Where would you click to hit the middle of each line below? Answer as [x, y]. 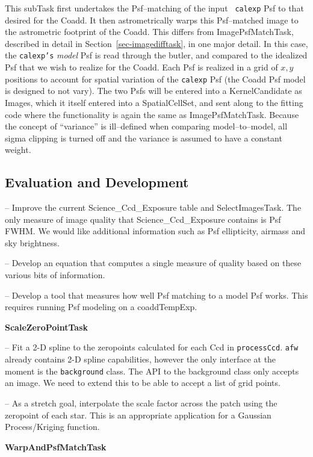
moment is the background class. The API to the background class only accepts [152, 371]
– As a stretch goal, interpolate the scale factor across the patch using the [141, 403]
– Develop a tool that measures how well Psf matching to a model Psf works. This [156, 295]
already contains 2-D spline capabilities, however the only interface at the [141, 359]
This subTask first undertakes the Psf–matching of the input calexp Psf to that [154, 8]
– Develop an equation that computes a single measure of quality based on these [153, 263]
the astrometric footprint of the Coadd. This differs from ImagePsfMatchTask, [149, 32]
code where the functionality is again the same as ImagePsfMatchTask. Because [152, 114]
